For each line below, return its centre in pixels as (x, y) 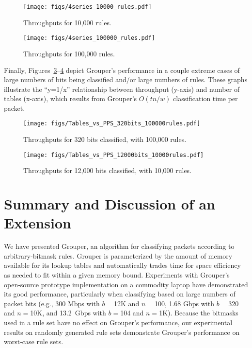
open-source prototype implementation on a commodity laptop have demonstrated (126, 284)
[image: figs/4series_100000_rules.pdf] (89, 38)
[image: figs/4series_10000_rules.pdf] (87, 7)
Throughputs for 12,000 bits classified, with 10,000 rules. (108, 170)
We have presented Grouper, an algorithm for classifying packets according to (119, 246)
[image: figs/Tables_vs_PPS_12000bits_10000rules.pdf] (114, 155)
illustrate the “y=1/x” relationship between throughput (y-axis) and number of (122, 89)
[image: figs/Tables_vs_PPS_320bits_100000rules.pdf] (112, 124)
